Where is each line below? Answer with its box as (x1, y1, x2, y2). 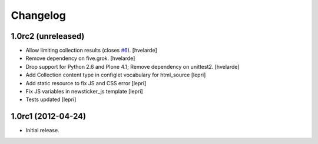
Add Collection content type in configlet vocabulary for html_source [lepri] (25, 71, 206, 79)
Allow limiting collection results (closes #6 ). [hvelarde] (25, 47, 157, 54)
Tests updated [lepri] (25, 96, 77, 103)
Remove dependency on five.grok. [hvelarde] (25, 55, 135, 62)
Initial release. (25, 127, 59, 134)
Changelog (11, 9, 66, 22)
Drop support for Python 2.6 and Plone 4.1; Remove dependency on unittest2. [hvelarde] (25, 63, 240, 70)
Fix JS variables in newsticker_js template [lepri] (25, 88, 144, 95)
